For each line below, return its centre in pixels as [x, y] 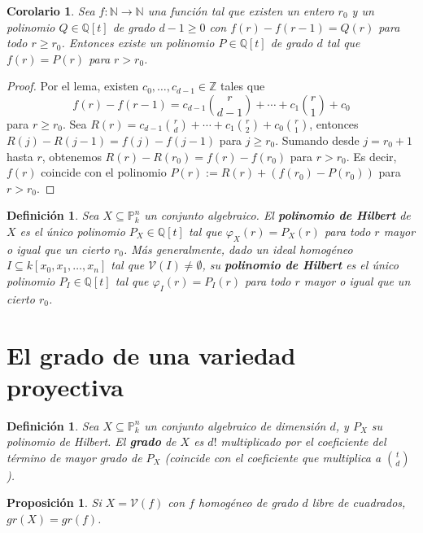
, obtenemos [72, 156]
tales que [243, 86]
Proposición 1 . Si [54, 502]
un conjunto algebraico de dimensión [235, 425]
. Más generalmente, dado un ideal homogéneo [238, 249]
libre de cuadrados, [359, 502]
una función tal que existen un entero [241, 11]
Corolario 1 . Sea [51, 11]
